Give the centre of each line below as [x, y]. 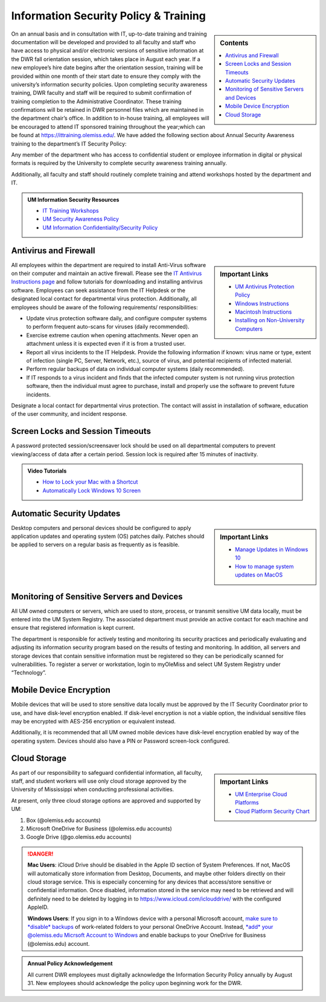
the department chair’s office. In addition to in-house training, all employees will [110, 118]
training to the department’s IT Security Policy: [69, 144]
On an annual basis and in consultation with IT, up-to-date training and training [109, 34]
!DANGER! [40, 854]
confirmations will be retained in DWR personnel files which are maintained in [107, 110]
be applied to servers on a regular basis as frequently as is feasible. [95, 545]
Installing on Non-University [270, 320]
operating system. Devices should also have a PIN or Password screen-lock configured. [120, 741]
